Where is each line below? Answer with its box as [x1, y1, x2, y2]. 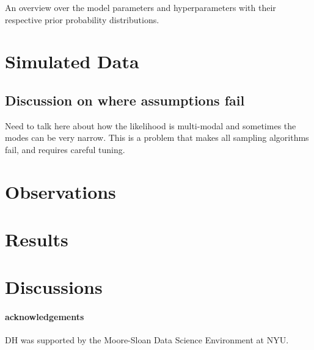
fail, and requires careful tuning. [5, 143, 125, 155]
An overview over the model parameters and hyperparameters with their [5, 1, 276, 13]
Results [5, 227, 68, 252]
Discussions [5, 274, 103, 299]
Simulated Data [5, 49, 139, 74]
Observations [5, 179, 116, 204]
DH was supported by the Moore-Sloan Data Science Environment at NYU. [5, 334, 289, 346]
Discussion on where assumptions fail [5, 90, 245, 109]
